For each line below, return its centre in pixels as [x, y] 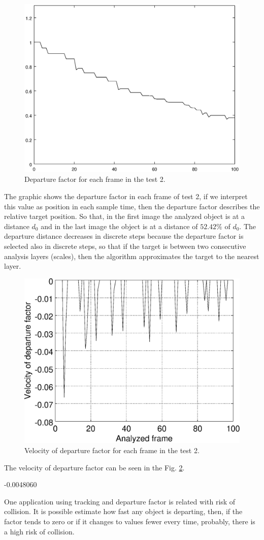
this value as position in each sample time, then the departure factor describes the [132, 206]
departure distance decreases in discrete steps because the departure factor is [124, 236]
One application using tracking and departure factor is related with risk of [120, 501]
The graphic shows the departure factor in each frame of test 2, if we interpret [126, 196]
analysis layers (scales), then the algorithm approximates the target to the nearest [132, 256]
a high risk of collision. [39, 531]
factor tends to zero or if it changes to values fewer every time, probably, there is [130, 521]
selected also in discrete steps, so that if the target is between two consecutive [125, 246]
